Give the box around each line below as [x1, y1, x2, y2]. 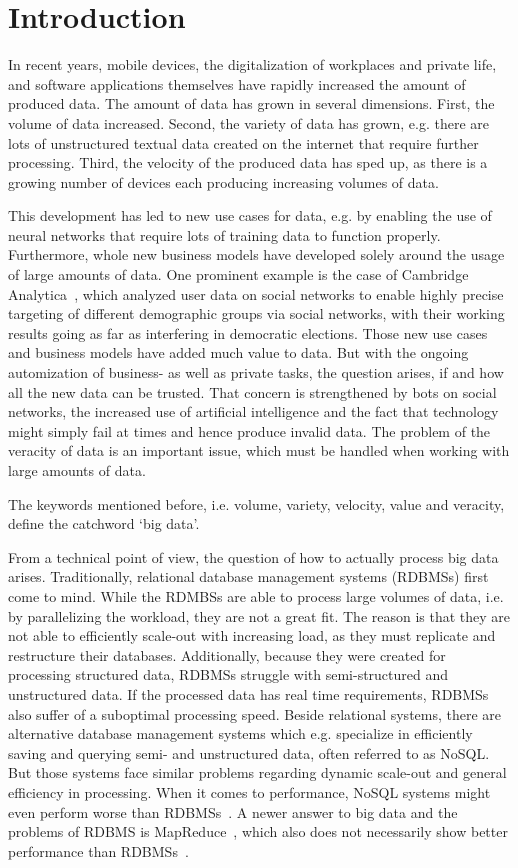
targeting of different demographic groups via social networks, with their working [8, 303, 505, 324]
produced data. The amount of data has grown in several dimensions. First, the [8, 93, 495, 114]
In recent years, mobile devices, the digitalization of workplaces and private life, [8, 54, 497, 75]
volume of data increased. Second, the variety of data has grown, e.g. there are [8, 112, 489, 133]
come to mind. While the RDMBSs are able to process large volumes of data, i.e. [8, 585, 504, 606]
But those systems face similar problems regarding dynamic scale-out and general [8, 762, 507, 783]
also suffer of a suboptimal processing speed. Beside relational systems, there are [8, 703, 502, 724]
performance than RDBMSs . [8, 840, 189, 861]
